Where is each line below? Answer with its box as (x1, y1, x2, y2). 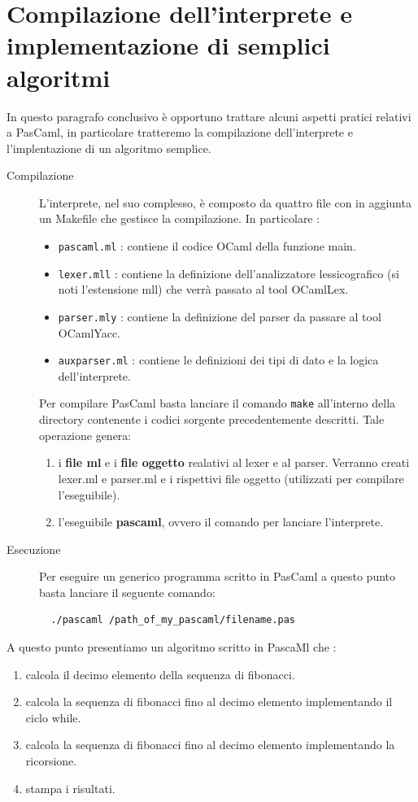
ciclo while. (25, 708, 81, 726)
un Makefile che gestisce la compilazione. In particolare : (39, 210, 320, 227)
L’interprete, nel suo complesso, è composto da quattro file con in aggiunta (39, 194, 411, 211)
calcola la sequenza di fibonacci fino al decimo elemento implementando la (25, 736, 395, 753)
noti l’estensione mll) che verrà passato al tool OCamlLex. (58, 281, 349, 298)
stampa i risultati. (25, 779, 115, 796)
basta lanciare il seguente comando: (39, 583, 216, 600)
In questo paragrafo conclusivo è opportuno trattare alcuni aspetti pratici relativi (7, 107, 411, 124)
